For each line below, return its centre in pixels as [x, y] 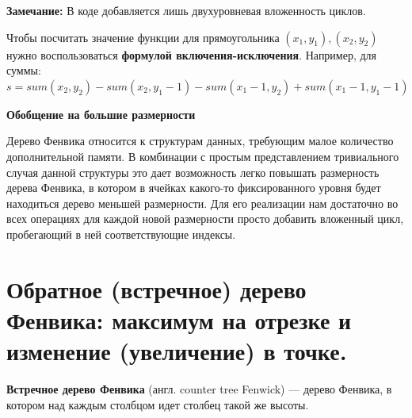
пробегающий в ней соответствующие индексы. [121, 234]
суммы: [24, 70]
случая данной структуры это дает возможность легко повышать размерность [193, 172]
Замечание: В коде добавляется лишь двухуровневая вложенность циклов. [186, 10]
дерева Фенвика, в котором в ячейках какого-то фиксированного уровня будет [194, 188]
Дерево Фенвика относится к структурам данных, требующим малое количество [200, 141]
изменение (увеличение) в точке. [177, 351]
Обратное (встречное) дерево [156, 288]
